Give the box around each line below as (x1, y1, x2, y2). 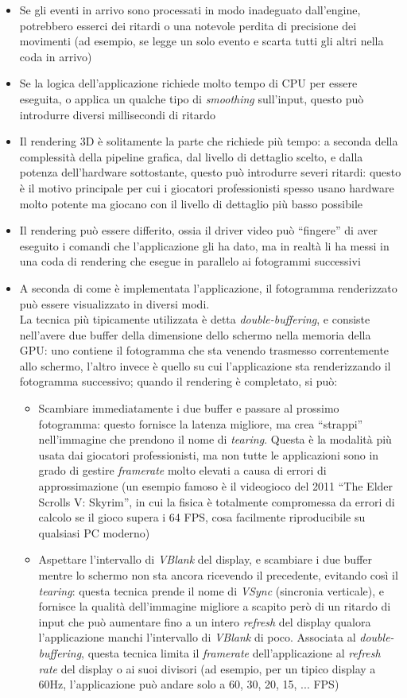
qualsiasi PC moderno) (38, 524, 150, 541)
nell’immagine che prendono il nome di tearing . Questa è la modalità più (38, 431, 392, 448)
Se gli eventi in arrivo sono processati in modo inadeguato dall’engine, (19, 2, 361, 17)
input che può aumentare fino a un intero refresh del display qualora (38, 613, 371, 630)
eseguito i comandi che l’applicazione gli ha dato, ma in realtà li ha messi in (19, 237, 390, 254)
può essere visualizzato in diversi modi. (19, 295, 210, 312)
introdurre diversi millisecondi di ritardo (19, 106, 216, 122)
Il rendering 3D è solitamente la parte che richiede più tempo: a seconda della (19, 133, 398, 149)
